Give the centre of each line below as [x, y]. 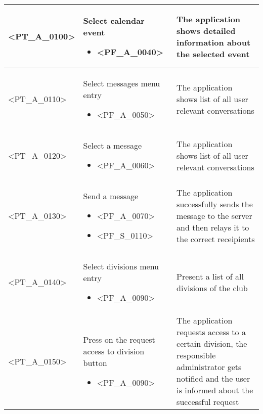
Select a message [113, 145]
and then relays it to [213, 227]
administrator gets [209, 367]
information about [214, 42]
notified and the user [213, 378]
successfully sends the [215, 204]
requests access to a [211, 332]
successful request [208, 402]
